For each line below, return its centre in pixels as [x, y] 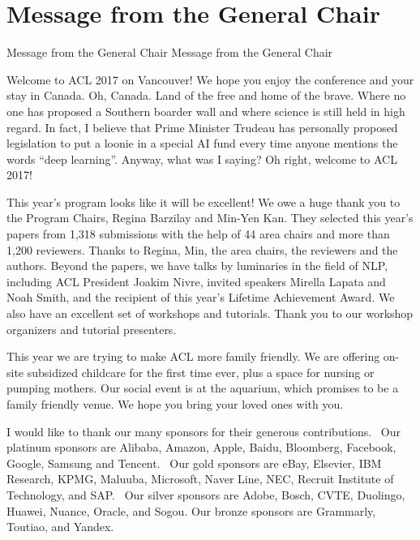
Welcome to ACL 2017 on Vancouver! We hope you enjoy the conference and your [210, 79]
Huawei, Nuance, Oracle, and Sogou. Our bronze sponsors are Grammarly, [191, 510]
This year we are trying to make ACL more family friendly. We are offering [193, 356]
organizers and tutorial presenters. [92, 329]
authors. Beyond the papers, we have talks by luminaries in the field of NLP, [197, 266]
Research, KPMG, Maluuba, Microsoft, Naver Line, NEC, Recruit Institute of [200, 479]
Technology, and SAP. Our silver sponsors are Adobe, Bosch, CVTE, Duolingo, [206, 494]
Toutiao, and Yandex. [60, 527]
